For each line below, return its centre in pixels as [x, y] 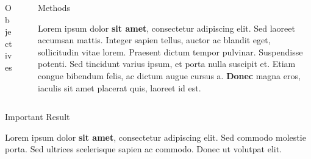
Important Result [38, 117]
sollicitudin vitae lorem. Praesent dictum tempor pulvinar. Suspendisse [170, 51]
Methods [54, 7]
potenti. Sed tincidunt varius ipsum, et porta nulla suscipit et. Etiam [167, 64]
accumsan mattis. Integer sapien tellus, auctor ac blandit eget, [154, 40]
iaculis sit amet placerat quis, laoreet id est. [120, 87]
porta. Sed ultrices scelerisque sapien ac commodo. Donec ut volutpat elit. [144, 149]
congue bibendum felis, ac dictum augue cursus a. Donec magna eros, [169, 75]
